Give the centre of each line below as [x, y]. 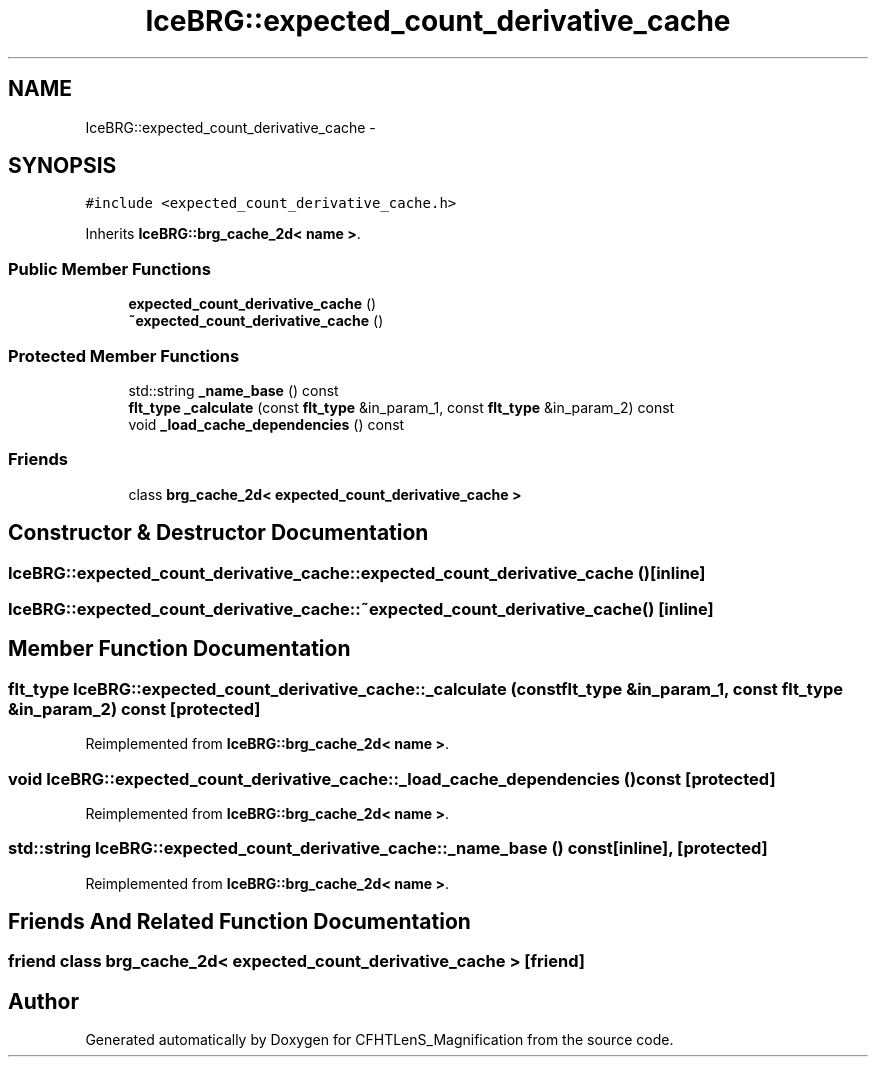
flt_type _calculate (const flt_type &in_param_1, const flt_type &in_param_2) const [401, 407]
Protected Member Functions [124, 355]
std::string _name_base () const [233, 390]
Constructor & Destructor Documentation [218, 533]
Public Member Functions [109, 268]
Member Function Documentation [179, 649]
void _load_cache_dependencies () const [266, 424]
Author [43, 1001]
